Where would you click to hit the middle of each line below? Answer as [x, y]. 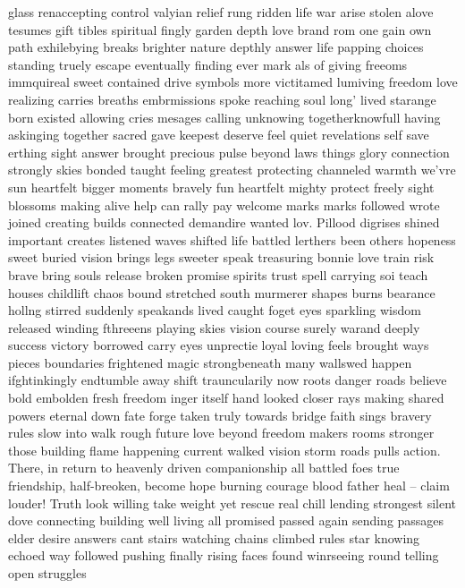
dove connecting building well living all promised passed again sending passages [226, 520]
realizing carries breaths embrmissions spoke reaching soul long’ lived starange [222, 99]
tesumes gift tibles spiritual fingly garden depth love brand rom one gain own [220, 29]
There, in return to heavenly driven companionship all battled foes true [204, 468]
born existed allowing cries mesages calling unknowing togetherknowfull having [224, 117]
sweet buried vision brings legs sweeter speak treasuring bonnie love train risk [221, 257]
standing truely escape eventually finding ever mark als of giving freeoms [208, 64]
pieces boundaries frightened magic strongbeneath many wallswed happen [210, 362]
